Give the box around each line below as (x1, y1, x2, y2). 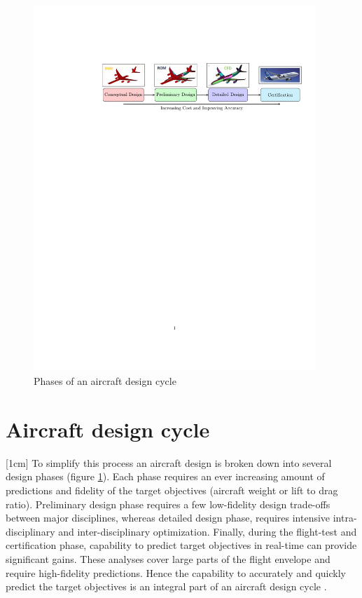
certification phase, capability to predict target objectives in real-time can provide (6, 538, 357, 552)
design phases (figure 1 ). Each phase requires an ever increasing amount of (6, 469, 325, 484)
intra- (333, 510, 357, 525)
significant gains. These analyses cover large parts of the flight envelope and (6, 551, 330, 566)
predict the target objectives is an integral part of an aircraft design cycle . (6, 579, 327, 594)
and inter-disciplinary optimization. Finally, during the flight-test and (58, 524, 357, 538)
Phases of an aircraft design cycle (34, 374, 176, 388)
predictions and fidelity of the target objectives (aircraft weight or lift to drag (6, 482, 338, 497)
